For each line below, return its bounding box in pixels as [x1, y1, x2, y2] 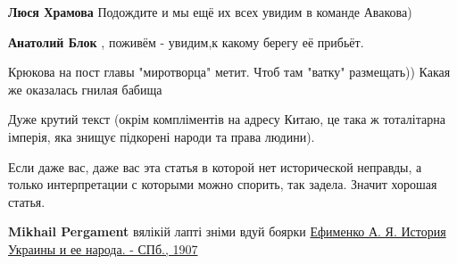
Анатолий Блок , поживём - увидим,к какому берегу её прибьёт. [8, 32, 364, 51]
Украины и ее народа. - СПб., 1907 [8, 239, 198, 258]
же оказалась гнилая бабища [8, 79, 162, 98]
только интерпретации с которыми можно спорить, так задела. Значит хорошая [8, 175, 437, 194]
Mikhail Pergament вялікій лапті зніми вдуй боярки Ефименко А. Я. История [8, 222, 446, 241]
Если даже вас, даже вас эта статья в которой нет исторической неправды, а [8, 157, 422, 176]
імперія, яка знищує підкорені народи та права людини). [8, 127, 315, 145]
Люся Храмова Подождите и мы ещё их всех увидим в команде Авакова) [8, 3, 412, 21]
